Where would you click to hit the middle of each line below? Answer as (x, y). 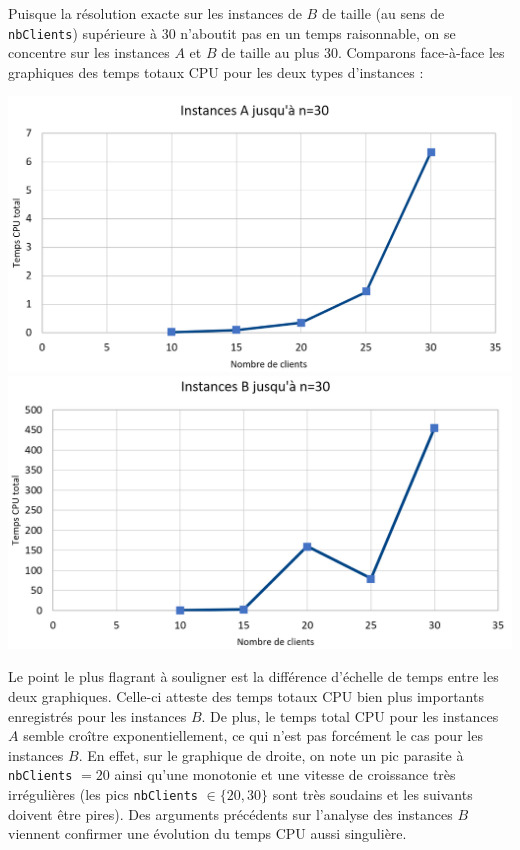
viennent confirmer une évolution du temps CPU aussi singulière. (207, 833)
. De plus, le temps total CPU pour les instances (350, 715)
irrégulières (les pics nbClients (103, 794)
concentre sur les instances (89, 52)
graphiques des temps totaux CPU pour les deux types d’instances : (216, 71)
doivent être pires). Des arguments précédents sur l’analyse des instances (230, 813)
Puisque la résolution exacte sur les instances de (155, 13)
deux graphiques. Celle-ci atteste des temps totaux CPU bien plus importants (246, 696)
